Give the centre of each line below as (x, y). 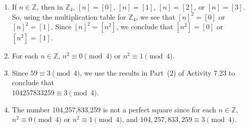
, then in (50, 7)
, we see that (156, 16)
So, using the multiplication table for (69, 16)
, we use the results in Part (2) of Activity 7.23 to (158, 72)
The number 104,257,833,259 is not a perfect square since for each (114, 109)
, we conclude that (145, 26)
